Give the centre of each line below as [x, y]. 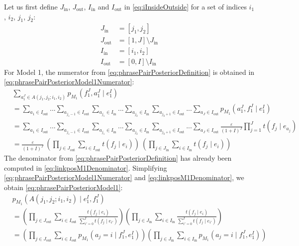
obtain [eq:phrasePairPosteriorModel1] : [63, 187]
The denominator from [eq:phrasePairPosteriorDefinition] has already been [118, 158]
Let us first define [31, 6]
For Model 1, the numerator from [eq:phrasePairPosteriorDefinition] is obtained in [129, 72]
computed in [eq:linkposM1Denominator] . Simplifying [86, 167]
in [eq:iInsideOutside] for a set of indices [185, 6]
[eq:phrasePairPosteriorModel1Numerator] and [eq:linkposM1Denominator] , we [124, 177]
